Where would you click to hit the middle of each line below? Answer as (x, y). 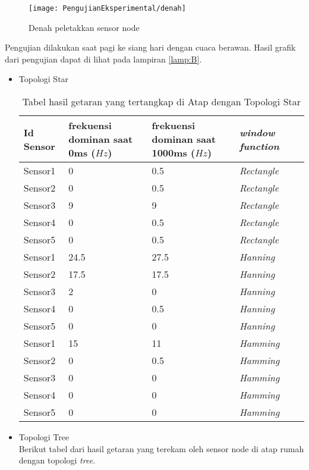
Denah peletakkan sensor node (84, 27)
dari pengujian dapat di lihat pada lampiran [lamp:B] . (103, 59)
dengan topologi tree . (57, 460)
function (259, 146)
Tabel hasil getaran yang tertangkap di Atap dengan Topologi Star (162, 102)
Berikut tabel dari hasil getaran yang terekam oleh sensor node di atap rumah (161, 448)
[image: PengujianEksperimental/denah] (107, 8)
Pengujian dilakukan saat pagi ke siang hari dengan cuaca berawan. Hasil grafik (150, 47)
